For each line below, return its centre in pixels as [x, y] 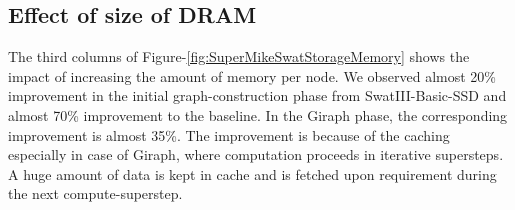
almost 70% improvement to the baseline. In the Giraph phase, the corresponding [258, 114]
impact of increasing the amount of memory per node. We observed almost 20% [252, 75]
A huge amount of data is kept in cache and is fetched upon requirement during [252, 173]
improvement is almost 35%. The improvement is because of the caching [229, 134]
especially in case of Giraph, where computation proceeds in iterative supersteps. [256, 154]
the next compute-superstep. [95, 193]
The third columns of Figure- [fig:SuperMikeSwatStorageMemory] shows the [239, 56]
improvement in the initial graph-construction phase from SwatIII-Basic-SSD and [257, 95]
